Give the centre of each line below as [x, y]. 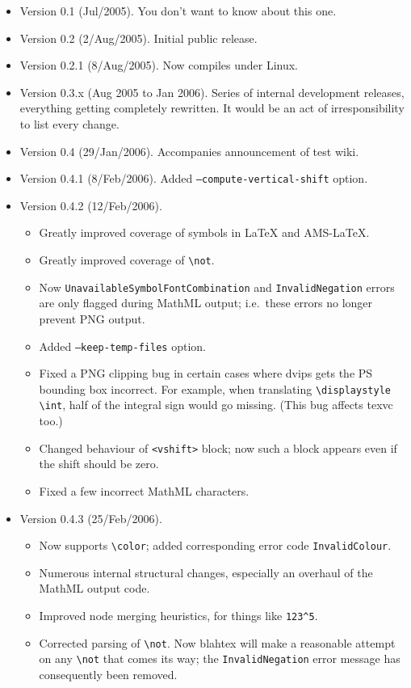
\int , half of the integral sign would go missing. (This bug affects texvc [216, 405]
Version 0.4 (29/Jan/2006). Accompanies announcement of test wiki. [189, 151]
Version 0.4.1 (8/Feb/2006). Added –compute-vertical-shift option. [194, 178]
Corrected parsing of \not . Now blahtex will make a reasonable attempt [217, 642]
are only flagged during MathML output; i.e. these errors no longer [206, 303]
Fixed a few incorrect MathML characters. [144, 490]
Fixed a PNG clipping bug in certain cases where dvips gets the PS [206, 373]
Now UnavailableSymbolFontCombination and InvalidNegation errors [217, 287]
